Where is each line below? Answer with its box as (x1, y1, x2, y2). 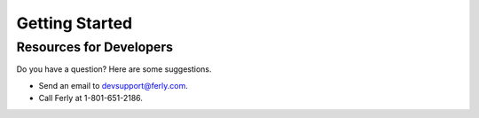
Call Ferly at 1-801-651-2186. (38, 93, 144, 104)
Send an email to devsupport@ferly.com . (38, 80, 188, 90)
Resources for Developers (16, 39, 173, 55)
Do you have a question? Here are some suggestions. (16, 64, 212, 75)
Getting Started (16, 13, 133, 33)
